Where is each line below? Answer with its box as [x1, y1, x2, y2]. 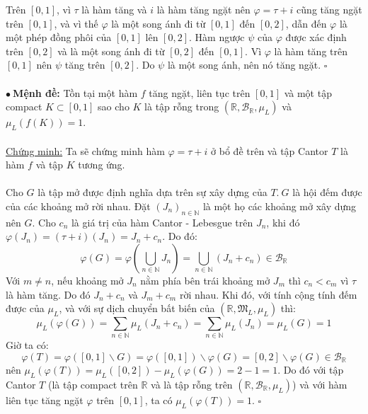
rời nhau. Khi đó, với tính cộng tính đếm [179, 287, 357, 301]
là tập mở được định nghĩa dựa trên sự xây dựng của [38, 185, 268, 200]
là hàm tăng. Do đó [6, 287, 91, 301]
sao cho [98, 99, 130, 114]
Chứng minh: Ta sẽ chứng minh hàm [6, 143, 165, 158]
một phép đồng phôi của [6, 30, 112, 45]
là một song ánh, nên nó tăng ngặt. [167, 57, 321, 72]
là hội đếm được [292, 185, 362, 200]
